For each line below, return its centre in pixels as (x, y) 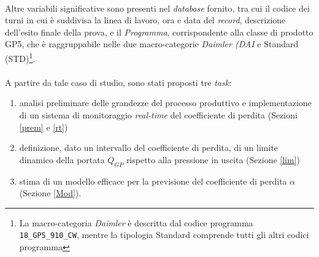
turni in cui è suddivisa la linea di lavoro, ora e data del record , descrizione (145, 20)
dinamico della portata (62, 159)
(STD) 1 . (20, 57)
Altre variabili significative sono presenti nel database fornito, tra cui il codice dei (157, 8)
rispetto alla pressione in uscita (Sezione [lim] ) (213, 159)
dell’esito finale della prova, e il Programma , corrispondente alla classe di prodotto (159, 32)
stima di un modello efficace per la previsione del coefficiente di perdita (153, 181)
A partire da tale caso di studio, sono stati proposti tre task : (118, 82)
